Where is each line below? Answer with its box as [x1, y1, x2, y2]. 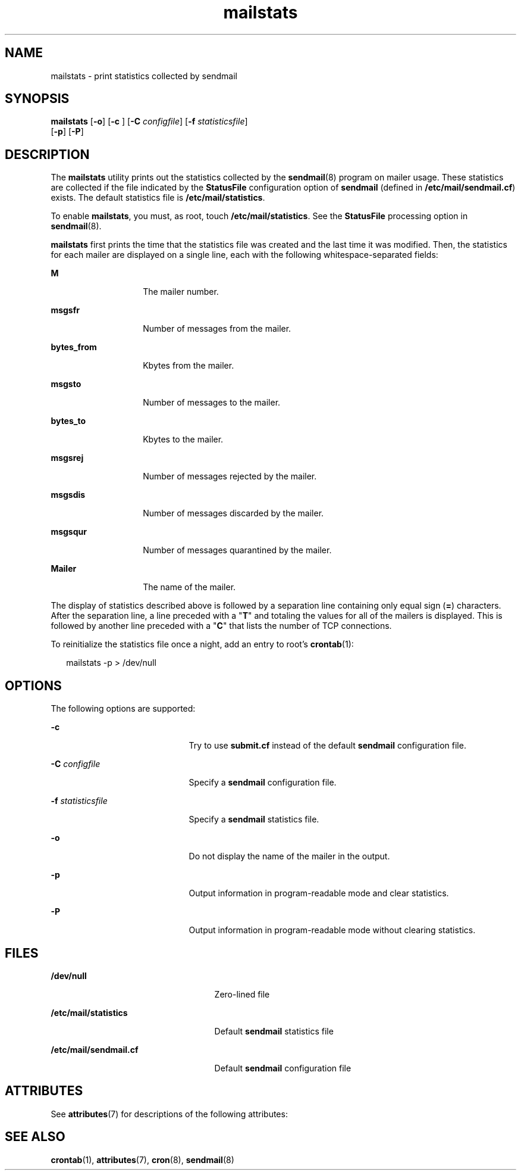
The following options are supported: [51, 703, 196, 714]
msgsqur [51, 526, 87, 537]
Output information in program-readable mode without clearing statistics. [189, 925, 476, 936]
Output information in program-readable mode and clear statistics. [189, 888, 449, 899]
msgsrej [51, 453, 84, 463]
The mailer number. [143, 286, 219, 297]
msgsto [51, 379, 81, 389]
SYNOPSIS [5, 91, 70, 107]
